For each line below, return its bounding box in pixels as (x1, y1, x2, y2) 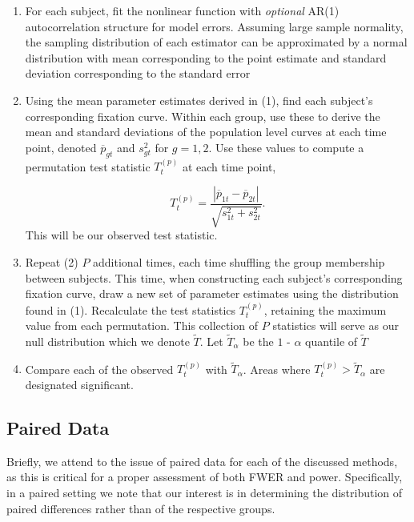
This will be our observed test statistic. (25, 227, 218, 243)
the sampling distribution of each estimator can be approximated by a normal (25, 34, 408, 50)
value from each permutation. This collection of (25, 317, 259, 334)
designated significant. (25, 375, 134, 392)
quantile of (305, 332, 358, 349)
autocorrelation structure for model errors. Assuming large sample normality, (25, 18, 404, 34)
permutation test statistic (25, 158, 151, 175)
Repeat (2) (25, 253, 78, 270)
